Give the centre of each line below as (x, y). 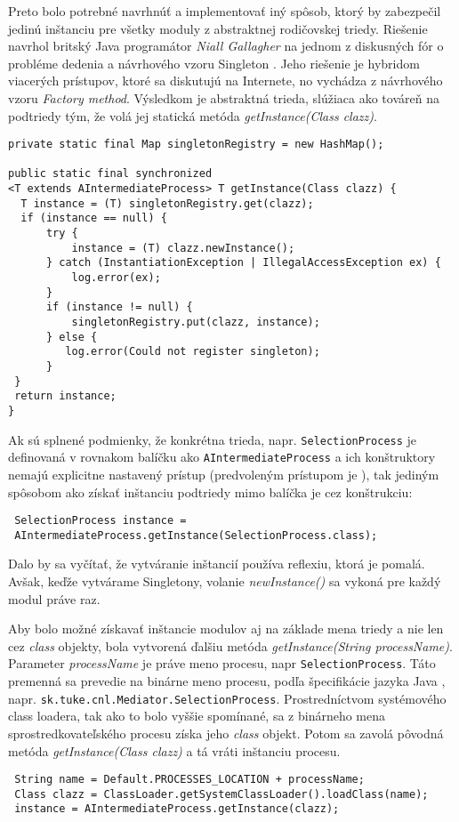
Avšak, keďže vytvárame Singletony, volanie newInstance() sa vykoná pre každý (225, 581)
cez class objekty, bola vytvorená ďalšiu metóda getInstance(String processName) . (230, 645)
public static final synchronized (110, 174)
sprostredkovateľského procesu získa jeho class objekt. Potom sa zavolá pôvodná (226, 733)
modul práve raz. (54, 598)
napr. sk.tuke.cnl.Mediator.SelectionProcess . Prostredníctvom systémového (227, 698)
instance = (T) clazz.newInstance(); (183, 248)
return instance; (65, 396)
